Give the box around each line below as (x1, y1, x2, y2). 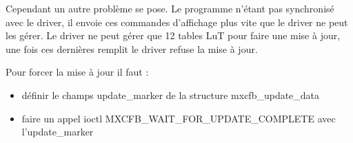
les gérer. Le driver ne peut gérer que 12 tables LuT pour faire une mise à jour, (6, 28, 341, 43)
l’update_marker (21, 124, 94, 139)
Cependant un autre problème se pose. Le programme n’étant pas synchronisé (6, 1, 334, 15)
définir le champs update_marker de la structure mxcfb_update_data (21, 87, 320, 102)
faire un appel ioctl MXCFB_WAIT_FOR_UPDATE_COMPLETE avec (21, 111, 336, 125)
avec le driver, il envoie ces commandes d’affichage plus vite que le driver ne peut (6, 14, 348, 29)
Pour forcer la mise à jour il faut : (6, 65, 149, 79)
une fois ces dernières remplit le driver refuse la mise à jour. (6, 41, 258, 56)
